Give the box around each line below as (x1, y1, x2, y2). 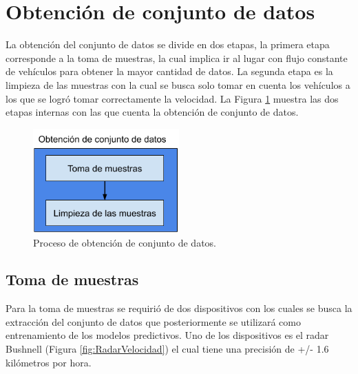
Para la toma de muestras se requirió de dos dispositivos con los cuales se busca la (6, 301, 352, 315)
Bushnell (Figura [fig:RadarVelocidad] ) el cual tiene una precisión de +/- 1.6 (6, 342, 329, 356)
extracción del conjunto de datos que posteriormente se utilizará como (6, 314, 301, 329)
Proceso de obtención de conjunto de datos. (33, 235, 216, 249)
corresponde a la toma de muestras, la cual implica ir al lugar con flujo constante (6, 50, 348, 65)
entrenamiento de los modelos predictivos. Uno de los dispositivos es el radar (6, 328, 329, 342)
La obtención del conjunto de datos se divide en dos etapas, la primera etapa (6, 37, 330, 52)
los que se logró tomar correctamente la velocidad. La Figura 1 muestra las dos (6, 91, 339, 105)
